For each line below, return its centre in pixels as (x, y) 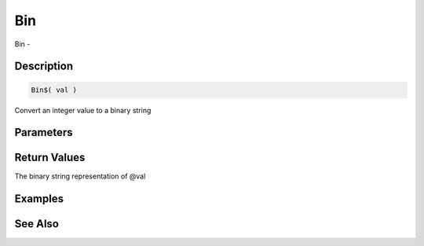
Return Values (50, 158)
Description (44, 66)
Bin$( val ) (54, 90)
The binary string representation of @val (80, 176)
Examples (39, 199)
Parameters (44, 132)
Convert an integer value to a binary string (83, 110)
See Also (37, 224)
